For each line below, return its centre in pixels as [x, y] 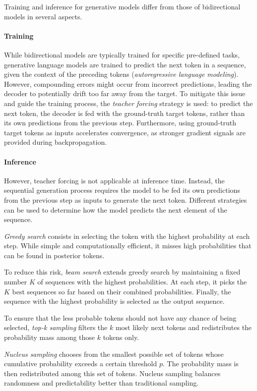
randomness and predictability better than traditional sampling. [101, 383]
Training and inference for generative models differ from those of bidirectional [122, 6]
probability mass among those [50, 337]
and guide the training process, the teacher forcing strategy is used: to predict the [128, 103]
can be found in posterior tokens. [54, 255]
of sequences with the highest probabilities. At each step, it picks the [142, 282]
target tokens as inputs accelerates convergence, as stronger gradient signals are [125, 132]
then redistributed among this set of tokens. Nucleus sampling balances [112, 373]
